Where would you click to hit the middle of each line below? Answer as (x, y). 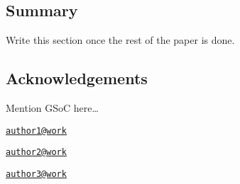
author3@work (36, 174)
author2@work (36, 153)
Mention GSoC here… (52, 108)
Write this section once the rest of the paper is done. (120, 40)
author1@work (36, 131)
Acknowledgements (77, 78)
